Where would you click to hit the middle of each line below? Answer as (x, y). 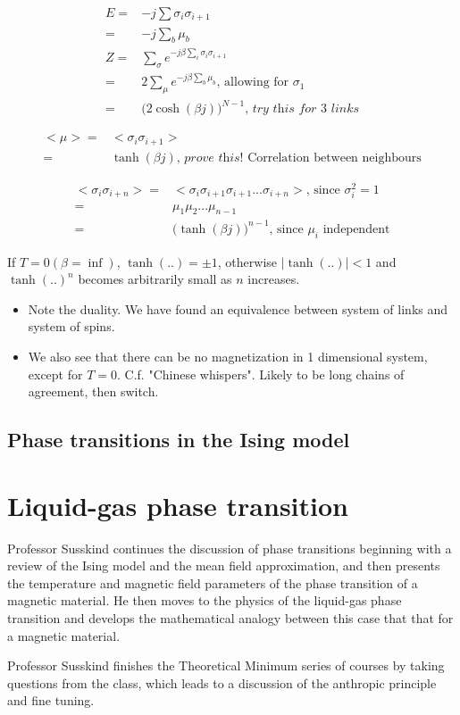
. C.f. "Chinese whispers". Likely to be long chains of (261, 374)
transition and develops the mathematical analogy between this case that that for (230, 618)
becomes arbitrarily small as (155, 279)
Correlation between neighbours (335, 158)
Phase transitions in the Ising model (179, 440)
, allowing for (253, 83)
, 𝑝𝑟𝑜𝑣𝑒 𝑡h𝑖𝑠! (210, 158)
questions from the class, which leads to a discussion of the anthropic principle (222, 682)
